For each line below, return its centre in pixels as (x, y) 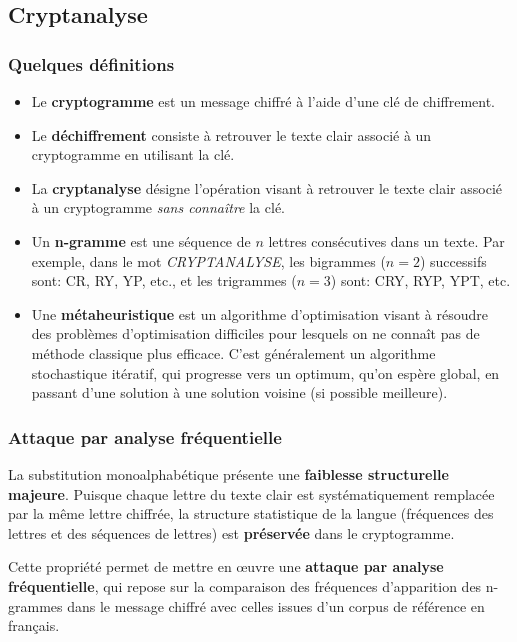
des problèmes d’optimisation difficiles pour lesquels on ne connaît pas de (255, 333)
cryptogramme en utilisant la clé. (133, 154)
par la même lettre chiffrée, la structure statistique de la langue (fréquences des (251, 513)
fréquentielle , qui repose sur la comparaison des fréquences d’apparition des (245, 585)
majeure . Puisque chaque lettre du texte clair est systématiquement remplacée (251, 493)
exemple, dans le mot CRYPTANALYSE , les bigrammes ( (208, 260)
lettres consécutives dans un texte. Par (386, 240)
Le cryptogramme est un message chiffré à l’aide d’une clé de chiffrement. (263, 101)
